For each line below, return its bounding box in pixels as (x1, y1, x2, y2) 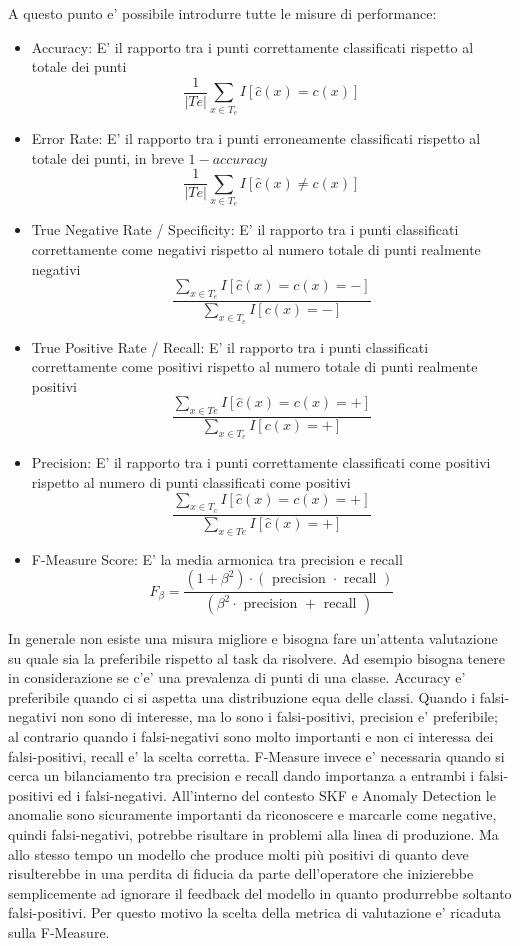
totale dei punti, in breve (31, 147, 184, 168)
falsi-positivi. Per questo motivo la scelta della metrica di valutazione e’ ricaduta (8, 902, 501, 923)
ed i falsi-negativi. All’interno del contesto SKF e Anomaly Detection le (57, 784, 496, 805)
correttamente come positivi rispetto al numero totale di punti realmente (31, 356, 478, 377)
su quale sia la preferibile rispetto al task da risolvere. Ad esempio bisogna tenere (8, 647, 505, 668)
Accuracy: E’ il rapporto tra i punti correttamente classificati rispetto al (31, 36, 474, 57)
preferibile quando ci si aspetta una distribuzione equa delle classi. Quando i (8, 686, 476, 707)
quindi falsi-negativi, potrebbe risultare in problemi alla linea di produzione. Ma (8, 824, 499, 845)
